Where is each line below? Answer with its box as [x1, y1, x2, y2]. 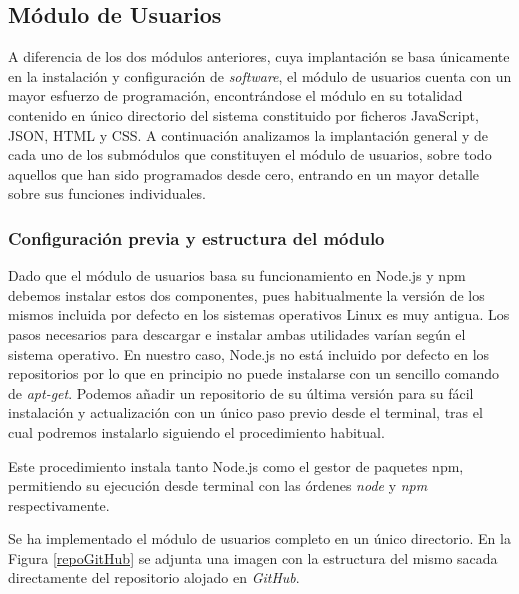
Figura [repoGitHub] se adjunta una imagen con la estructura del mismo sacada [8, 547, 498, 568]
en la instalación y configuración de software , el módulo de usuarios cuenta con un [8, 65, 512, 86]
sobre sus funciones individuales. [8, 183, 207, 204]
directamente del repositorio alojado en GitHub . [8, 567, 300, 588]
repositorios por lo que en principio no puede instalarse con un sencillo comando [8, 363, 499, 384]
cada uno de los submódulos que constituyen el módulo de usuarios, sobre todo [8, 144, 492, 165]
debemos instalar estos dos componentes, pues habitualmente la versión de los [8, 284, 485, 305]
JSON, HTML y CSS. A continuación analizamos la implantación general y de [8, 124, 489, 145]
